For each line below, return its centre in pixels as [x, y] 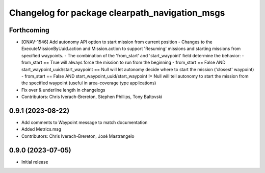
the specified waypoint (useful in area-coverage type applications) [89, 83]
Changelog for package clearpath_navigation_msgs [117, 13]
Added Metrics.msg [41, 129]
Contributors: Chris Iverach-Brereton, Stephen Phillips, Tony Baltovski [92, 97]
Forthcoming [29, 30]
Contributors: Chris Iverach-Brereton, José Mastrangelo [78, 136]
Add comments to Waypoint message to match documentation [84, 123]
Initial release [35, 162]
